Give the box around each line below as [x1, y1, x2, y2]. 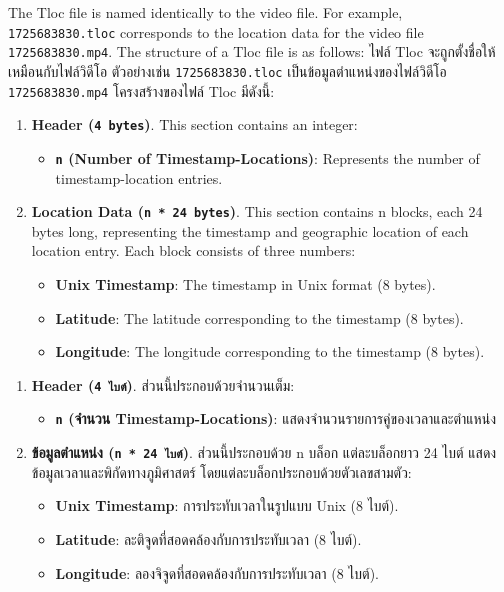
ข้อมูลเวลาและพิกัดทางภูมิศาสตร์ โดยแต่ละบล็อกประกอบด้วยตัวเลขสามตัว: [31, 461, 412, 482]
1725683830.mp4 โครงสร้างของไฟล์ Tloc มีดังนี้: [8, 80, 275, 101]
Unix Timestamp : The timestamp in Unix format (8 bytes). [55, 273, 436, 294]
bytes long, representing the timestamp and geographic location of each [31, 220, 469, 241]
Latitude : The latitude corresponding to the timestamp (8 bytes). [55, 307, 464, 328]
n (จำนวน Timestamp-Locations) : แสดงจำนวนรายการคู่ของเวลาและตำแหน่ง [55, 408, 496, 429]
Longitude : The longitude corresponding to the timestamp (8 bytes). [55, 341, 485, 362]
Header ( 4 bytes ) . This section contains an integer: [31, 114, 358, 135]
